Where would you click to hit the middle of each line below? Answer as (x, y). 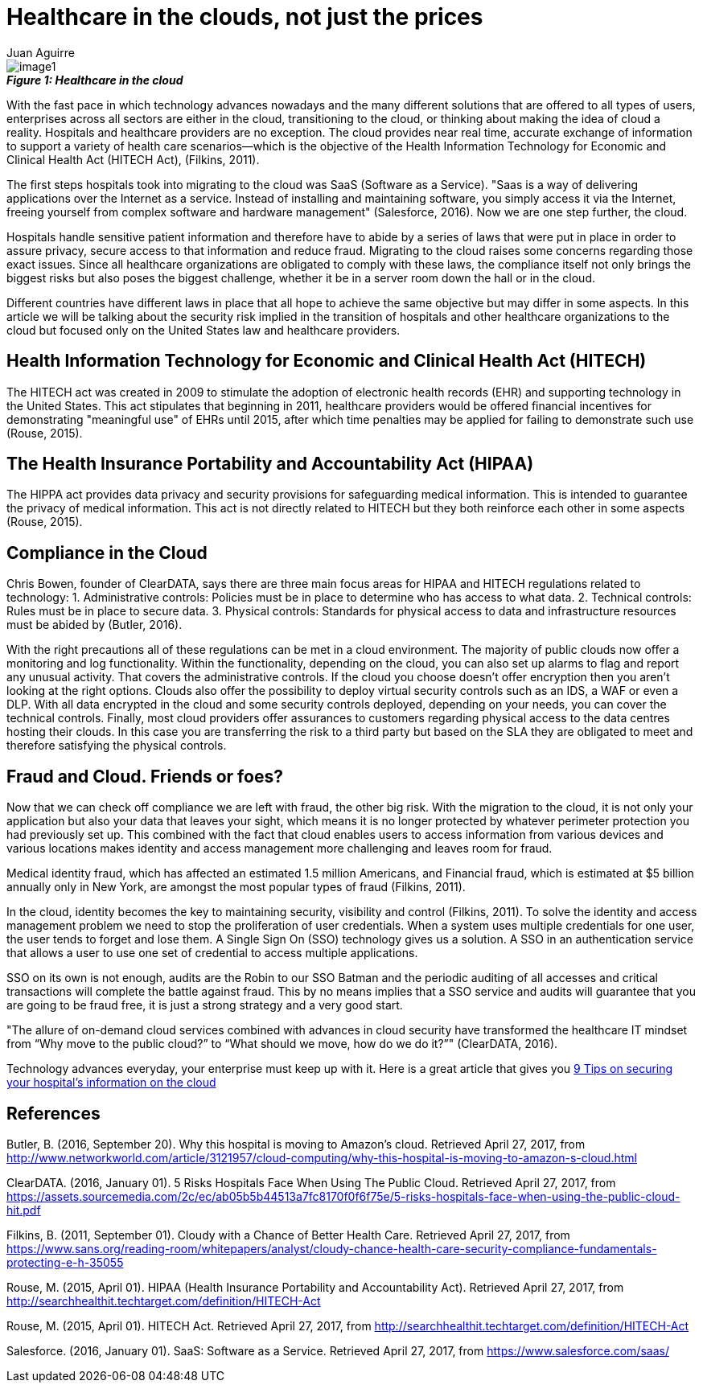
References (53, 1113)
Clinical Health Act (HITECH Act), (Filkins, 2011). (133, 159)
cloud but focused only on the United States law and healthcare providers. (203, 330)
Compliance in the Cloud (107, 553)
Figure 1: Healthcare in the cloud (95, 80)
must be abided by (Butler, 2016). (95, 625)
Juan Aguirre (41, 52)
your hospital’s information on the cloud (111, 1083)
